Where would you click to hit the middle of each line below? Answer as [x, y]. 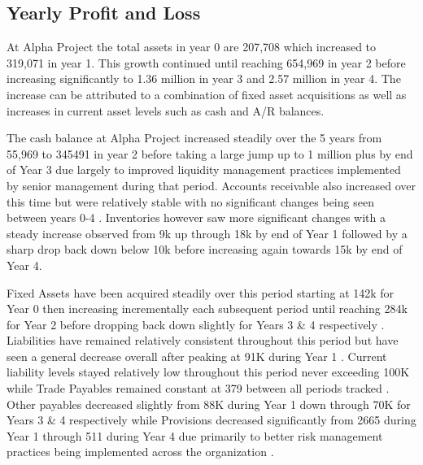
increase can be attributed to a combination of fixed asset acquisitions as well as [207, 94]
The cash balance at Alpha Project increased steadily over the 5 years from [194, 138]
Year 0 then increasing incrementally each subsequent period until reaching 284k [207, 309]
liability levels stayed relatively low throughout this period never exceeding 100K [208, 372]
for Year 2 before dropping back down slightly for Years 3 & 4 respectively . [196, 324]
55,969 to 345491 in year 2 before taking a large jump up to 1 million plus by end [210, 153]
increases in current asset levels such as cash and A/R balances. [166, 110]
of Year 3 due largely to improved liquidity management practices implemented [204, 169]
